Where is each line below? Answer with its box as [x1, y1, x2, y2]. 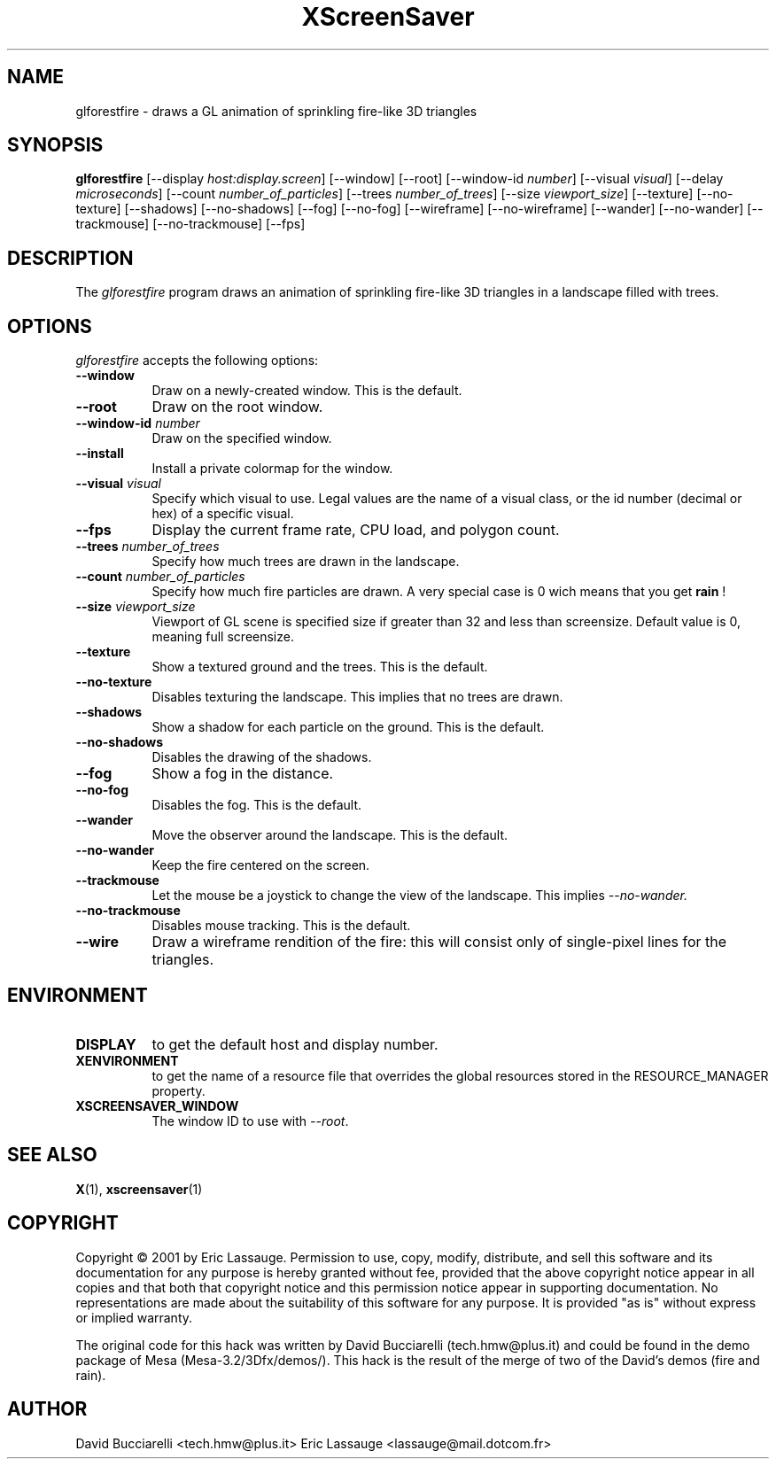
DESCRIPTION [7, 246, 134, 269]
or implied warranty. [75, 1309, 193, 1325]
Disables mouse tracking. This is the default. [151, 918, 411, 934]
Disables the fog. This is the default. [151, 797, 362, 813]
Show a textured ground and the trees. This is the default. [151, 659, 488, 675]
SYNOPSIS [7, 134, 104, 157]
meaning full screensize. [151, 629, 294, 645]
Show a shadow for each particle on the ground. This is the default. [151, 719, 545, 735]
